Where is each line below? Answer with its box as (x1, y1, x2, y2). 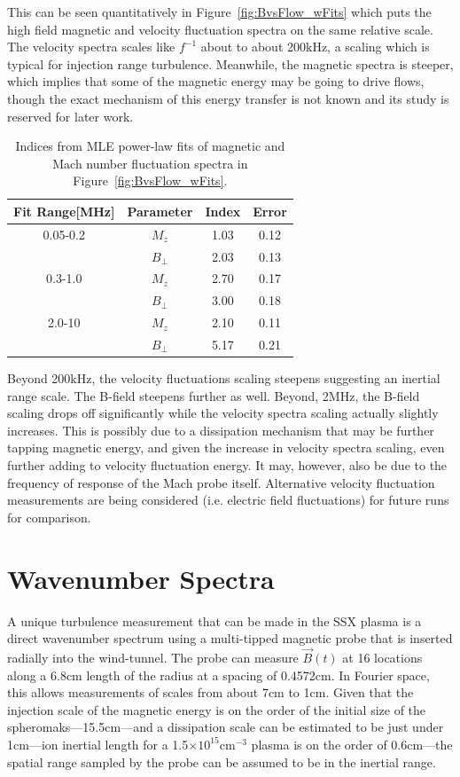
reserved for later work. (7, 106, 134, 125)
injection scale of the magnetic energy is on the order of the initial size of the (7, 700, 426, 718)
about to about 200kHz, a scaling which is (200, 37, 430, 56)
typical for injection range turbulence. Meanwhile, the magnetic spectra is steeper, (7, 54, 454, 73)
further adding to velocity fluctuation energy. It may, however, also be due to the (7, 456, 448, 475)
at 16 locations (342, 647, 423, 666)
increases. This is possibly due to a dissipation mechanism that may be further (7, 420, 434, 439)
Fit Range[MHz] (13, 201, 115, 220)
